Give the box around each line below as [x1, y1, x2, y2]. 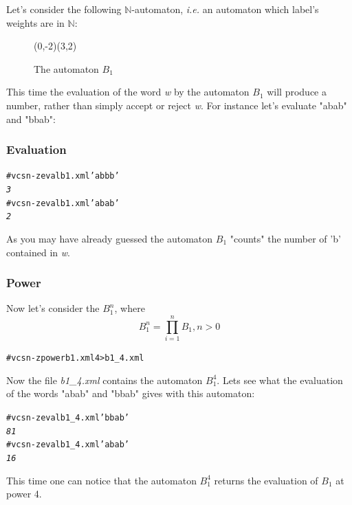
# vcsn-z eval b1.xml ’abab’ [6, 198, 120, 208]
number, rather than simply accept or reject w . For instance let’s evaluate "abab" [6, 98, 347, 112]
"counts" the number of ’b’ [230, 232, 341, 245]
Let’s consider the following [6, 2, 122, 16]
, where [114, 301, 145, 315]
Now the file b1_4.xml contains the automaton [6, 372, 203, 387]
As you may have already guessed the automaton [6, 232, 213, 245]
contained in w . [6, 245, 70, 259]
